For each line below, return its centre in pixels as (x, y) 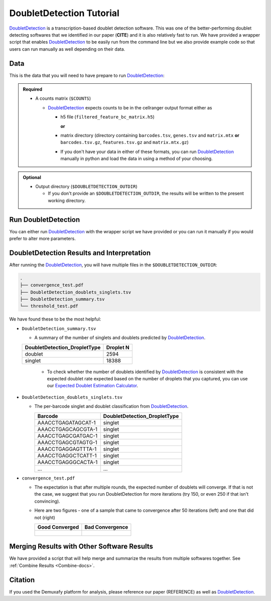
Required (33, 89)
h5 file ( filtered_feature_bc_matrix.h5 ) (108, 117)
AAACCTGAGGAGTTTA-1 (67, 449)
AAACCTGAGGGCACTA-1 (67, 462)
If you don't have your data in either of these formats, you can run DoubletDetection (147, 152)
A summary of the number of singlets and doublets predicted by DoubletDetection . (120, 338)
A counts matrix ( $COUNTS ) (63, 98)
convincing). (47, 501)
